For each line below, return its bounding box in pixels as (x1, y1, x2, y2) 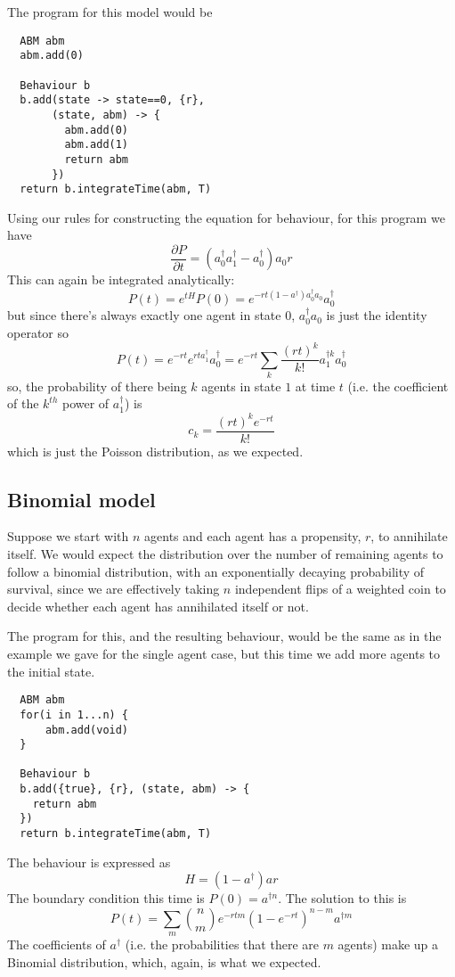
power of (62, 394, 110, 413)
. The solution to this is (278, 889, 407, 907)
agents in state (201, 376, 281, 395)
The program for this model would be (7, 3, 213, 21)
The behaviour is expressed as (7, 852, 171, 871)
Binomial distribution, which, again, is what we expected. (7, 952, 321, 971)
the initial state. (7, 661, 95, 680)
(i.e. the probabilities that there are (125, 935, 319, 954)
